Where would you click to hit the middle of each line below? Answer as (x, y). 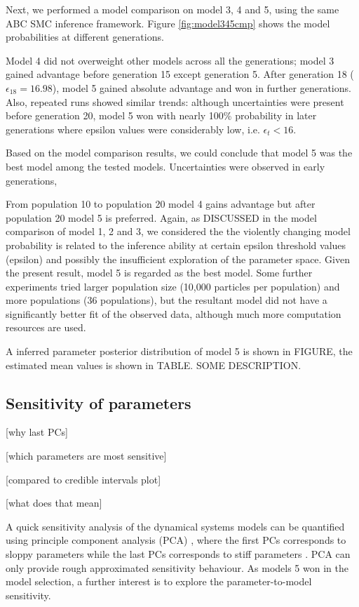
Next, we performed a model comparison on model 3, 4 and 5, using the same (172, 9)
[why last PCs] (37, 432)
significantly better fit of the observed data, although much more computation (174, 313)
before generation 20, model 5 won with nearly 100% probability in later (161, 115)
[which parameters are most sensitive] (86, 456)
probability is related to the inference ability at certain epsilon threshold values (176, 245)
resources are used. (46, 327)
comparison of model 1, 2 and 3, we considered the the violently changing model (178, 231)
